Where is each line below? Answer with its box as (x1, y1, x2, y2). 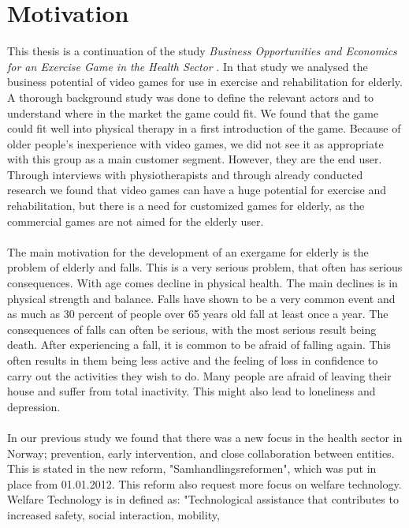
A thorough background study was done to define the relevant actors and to (7, 88, 374, 105)
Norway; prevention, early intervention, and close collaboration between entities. (7, 444, 395, 461)
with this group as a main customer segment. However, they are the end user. (7, 151, 382, 167)
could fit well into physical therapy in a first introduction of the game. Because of (7, 120, 401, 137)
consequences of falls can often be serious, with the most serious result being (7, 320, 377, 337)
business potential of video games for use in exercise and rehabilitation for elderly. (7, 73, 403, 90)
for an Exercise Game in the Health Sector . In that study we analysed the (7, 58, 368, 74)
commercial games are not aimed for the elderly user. (7, 212, 264, 229)
